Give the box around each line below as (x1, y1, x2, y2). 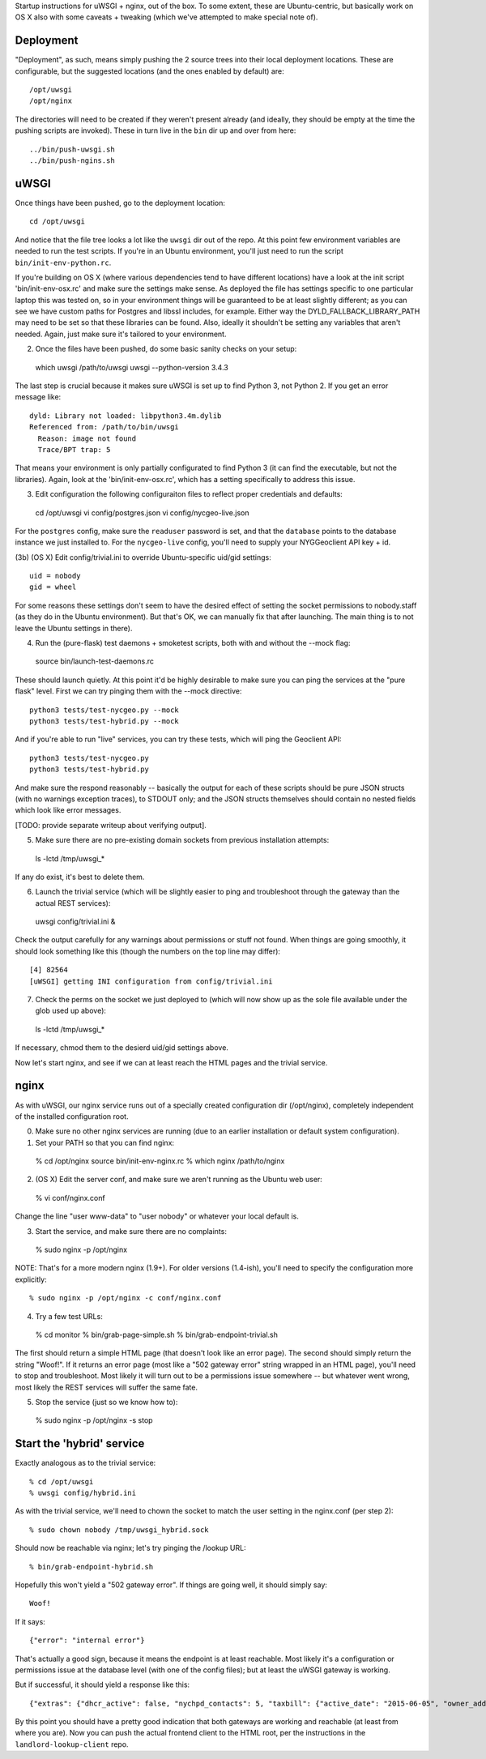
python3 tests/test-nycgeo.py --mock (29, 705, 180, 715)
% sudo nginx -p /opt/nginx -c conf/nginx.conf (29, 1293, 222, 1303)
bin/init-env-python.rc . (15, 258, 112, 267)
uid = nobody (29, 571, 81, 581)
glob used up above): (35, 1005, 107, 1016)
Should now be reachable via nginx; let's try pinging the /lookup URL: (15, 1543, 246, 1553)
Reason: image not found (37, 433, 137, 443)
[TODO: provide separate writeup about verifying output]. (15, 820, 207, 830)
